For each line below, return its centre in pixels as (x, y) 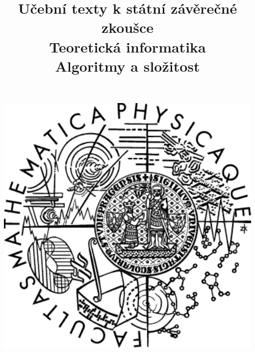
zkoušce (127, 27)
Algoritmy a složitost (127, 66)
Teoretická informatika (127, 46)
